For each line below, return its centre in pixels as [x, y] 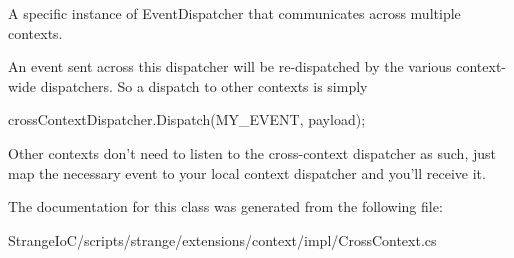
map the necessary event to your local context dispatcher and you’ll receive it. [247, 172]
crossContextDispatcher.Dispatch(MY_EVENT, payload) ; [187, 119]
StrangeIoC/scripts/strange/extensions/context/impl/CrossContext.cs [222, 239]
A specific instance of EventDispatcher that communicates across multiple [234, 13]
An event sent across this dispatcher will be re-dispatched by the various [230, 66]
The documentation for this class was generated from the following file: [225, 206]
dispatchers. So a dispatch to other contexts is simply [204, 85]
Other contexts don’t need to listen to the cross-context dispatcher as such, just [252, 152]
